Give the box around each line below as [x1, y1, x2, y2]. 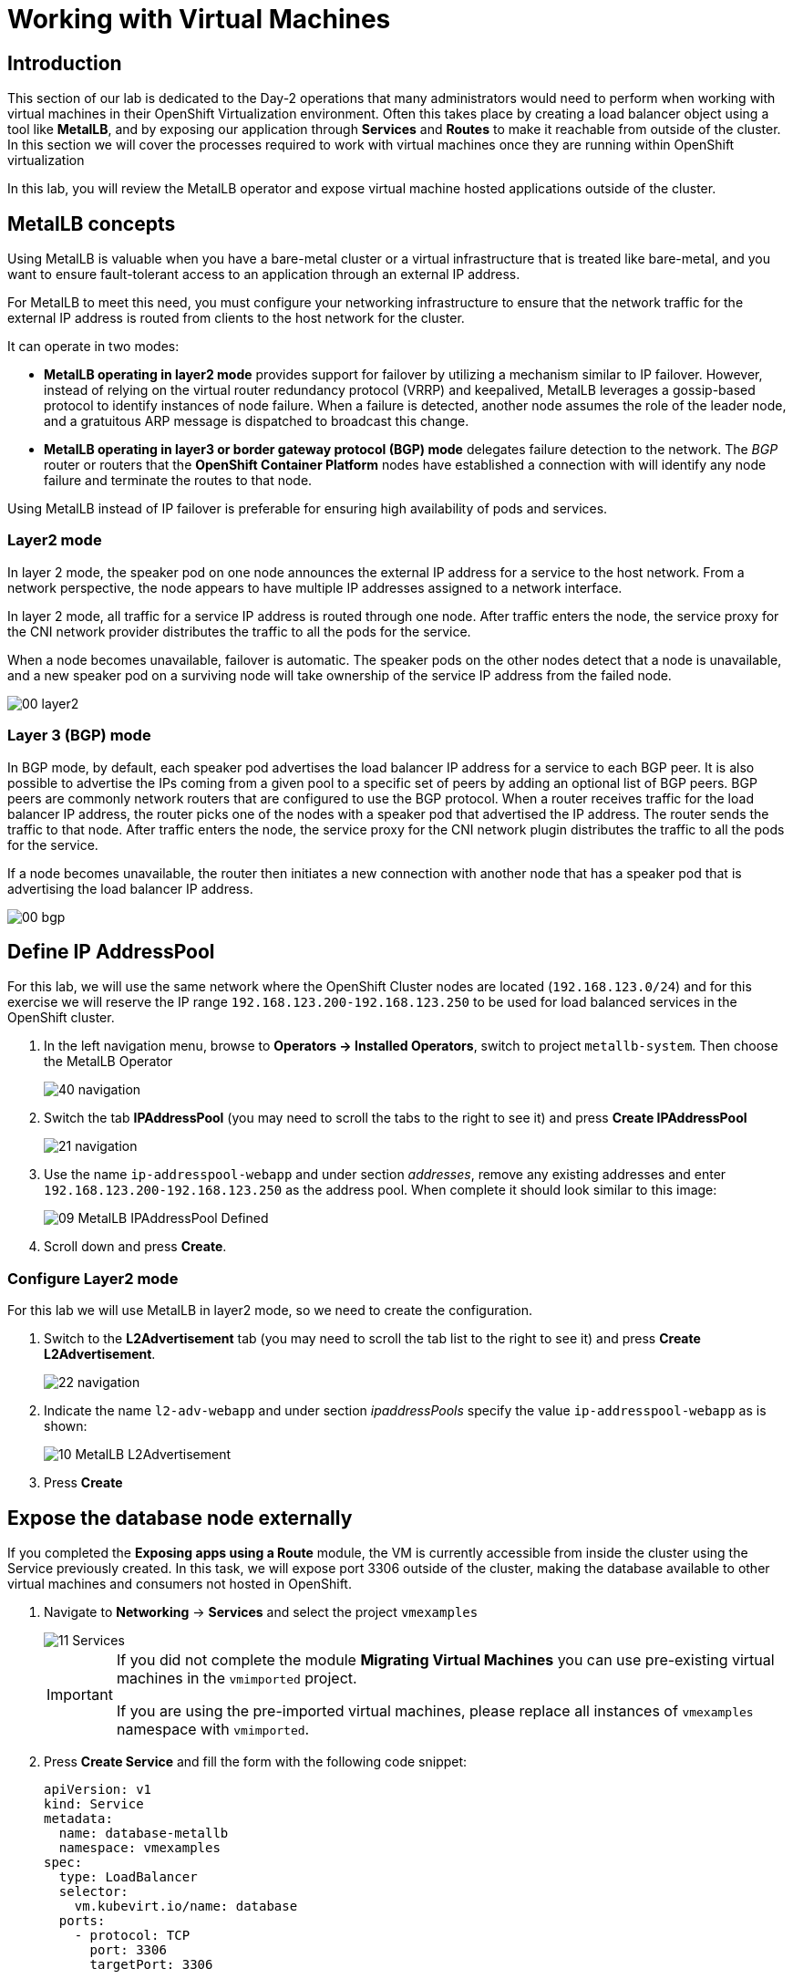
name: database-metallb [58, 1825, 229, 1840]
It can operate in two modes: [7, 338, 180, 355]
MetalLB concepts [7, 212, 176, 235]
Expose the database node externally [7, 1506, 353, 1529]
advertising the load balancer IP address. [7, 880, 253, 896]
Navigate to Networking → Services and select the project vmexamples [44, 1603, 479, 1620]
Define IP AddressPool [7, 939, 215, 963]
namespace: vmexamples [58, 1839, 221, 1855]
